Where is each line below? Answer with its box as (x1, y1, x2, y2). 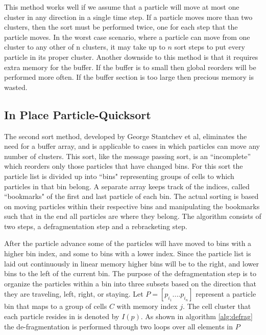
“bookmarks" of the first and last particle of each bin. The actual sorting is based (4, 191, 259, 202)
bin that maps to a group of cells (4, 301, 107, 311)
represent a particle (196, 288, 256, 299)
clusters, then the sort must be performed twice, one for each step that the (4, 21, 238, 32)
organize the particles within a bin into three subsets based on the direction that (4, 278, 257, 288)
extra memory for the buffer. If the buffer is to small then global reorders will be (4, 61, 256, 72)
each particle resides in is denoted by (4, 311, 119, 322)
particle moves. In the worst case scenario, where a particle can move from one (4, 31, 250, 42)
